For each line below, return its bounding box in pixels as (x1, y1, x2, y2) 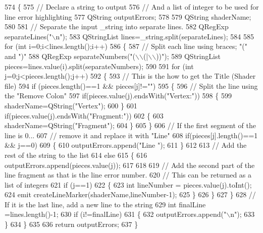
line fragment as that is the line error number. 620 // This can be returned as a (5, 169, 252, 180)
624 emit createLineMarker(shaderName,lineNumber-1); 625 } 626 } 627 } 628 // (5, 189, 256, 200)
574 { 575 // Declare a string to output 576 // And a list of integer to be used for (5, 2, 259, 12)
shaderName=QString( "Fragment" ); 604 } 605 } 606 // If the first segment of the (5, 120, 256, 131)
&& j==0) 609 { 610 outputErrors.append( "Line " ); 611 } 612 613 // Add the (5, 140, 247, 150)
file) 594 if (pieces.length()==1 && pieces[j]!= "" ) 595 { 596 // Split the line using (5, 80, 258, 91)
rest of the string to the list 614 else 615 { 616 (5, 149, 147, 160)
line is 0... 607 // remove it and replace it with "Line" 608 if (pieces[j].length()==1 (5, 130, 258, 140)
